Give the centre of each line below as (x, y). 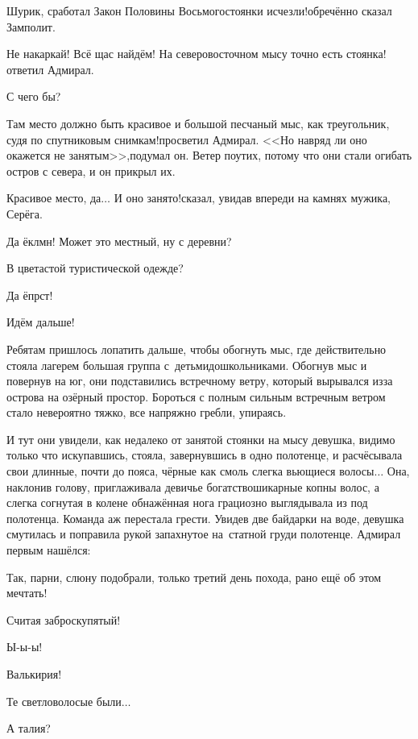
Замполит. (31, 26)
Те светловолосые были (64, 701)
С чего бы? (34, 96)
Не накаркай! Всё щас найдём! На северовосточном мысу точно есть (175, 54)
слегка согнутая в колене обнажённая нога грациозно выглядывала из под (187, 502)
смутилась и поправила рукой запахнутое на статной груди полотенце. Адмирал (204, 534)
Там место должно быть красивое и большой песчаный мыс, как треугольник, (198, 123)
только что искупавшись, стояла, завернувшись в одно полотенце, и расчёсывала (205, 455)
